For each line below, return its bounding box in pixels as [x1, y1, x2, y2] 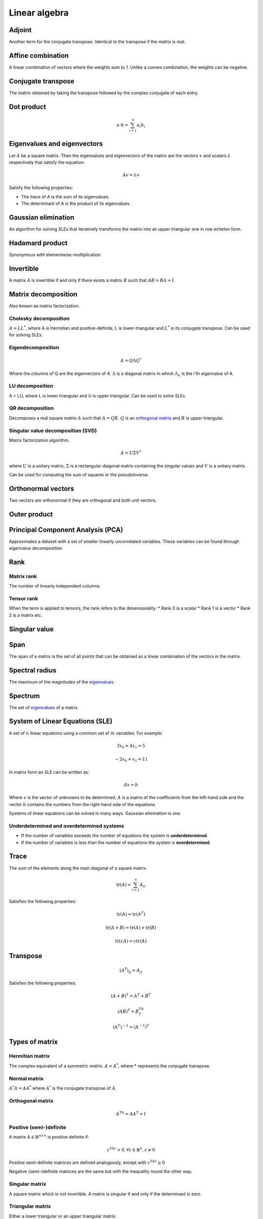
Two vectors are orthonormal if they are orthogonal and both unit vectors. [9, 497, 157, 503]
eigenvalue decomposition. [9, 545, 63, 551]
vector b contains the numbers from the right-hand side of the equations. [9, 801, 156, 807]
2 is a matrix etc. [9, 612, 42, 618]
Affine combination [9, 51, 69, 59]
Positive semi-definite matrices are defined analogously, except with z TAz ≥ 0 [9, 1159, 165, 1165]
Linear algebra [9, 7, 69, 18]
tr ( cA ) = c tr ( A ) [115, 939, 147, 944]
